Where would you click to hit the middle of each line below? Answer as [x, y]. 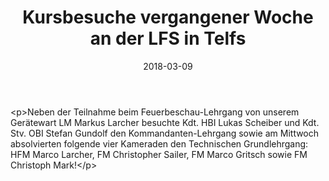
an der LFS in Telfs [168, 38]
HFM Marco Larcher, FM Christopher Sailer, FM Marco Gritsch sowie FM [159, 154]
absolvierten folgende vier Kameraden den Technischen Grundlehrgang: [159, 143]
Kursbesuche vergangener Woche [168, 17]
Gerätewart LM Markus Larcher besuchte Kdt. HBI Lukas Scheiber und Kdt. [165, 122]
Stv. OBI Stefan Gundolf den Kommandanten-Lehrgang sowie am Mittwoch [165, 133]
